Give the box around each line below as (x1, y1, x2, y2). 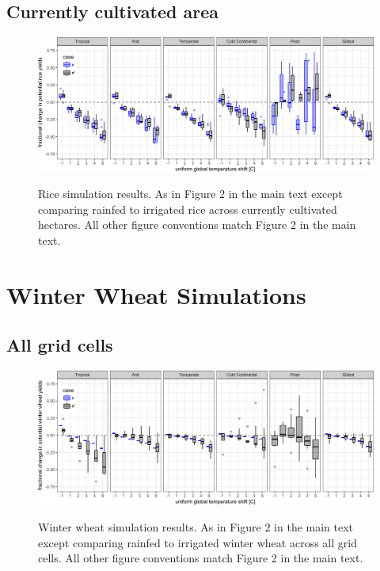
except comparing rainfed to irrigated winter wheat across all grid (38, 534, 357, 550)
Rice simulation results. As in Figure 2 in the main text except (38, 185, 343, 202)
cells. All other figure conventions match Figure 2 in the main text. (38, 550, 363, 566)
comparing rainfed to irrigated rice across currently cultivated (38, 200, 337, 217)
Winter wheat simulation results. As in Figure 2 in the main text (38, 519, 354, 535)
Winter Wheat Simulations (6, 278, 306, 310)
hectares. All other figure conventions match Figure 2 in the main (38, 216, 356, 233)
